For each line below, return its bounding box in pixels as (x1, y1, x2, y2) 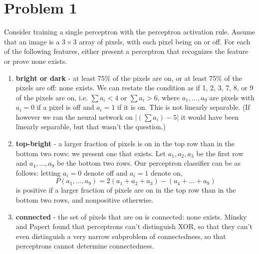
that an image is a (4, 36, 60, 46)
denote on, (150, 167, 183, 178)
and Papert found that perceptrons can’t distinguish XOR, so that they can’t (15, 221, 253, 232)
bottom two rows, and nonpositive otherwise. (15, 195, 154, 205)
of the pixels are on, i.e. (15, 92, 88, 102)
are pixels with (209, 92, 255, 102)
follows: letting (15, 167, 61, 178)
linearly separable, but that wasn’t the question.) (15, 121, 166, 132)
